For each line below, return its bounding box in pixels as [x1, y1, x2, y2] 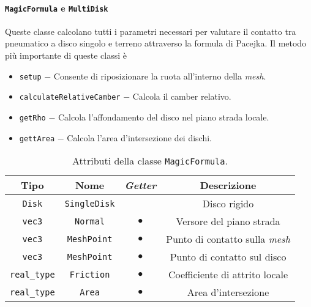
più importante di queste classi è [5, 49, 127, 62]
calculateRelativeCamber [19, 93, 121, 102]
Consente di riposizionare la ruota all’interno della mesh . [53, 69, 266, 82]
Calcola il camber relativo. [132, 90, 231, 103]
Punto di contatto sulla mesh [166, 232, 290, 246]
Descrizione [200, 178, 257, 193]
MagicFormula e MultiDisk [5, 1, 108, 14]
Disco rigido [202, 196, 254, 211]
